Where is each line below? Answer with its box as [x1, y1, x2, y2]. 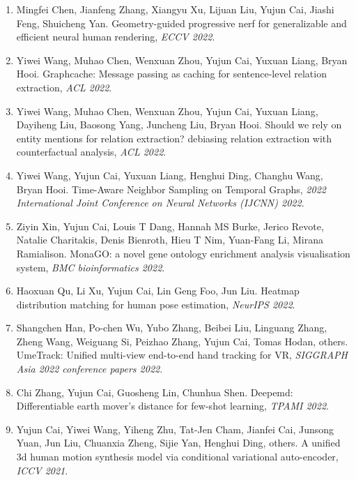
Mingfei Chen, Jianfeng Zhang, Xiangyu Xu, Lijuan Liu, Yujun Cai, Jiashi [16, 2, 334, 16]
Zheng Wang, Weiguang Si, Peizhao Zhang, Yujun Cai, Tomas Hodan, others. [16, 333, 348, 348]
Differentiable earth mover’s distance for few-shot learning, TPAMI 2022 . [16, 398, 329, 413]
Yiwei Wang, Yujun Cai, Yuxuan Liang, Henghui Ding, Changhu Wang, [16, 167, 323, 182]
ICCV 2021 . [16, 463, 68, 477]
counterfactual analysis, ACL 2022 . [16, 144, 167, 159]
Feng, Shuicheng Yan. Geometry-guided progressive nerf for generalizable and [16, 15, 347, 30]
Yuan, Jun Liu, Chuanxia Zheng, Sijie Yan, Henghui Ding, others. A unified [16, 435, 341, 450]
